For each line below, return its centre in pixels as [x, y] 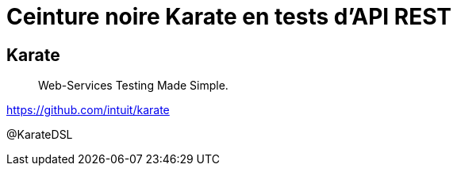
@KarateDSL [40, 135]
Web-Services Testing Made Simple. [133, 86]
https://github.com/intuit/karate [88, 110]
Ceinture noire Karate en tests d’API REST [229, 17]
